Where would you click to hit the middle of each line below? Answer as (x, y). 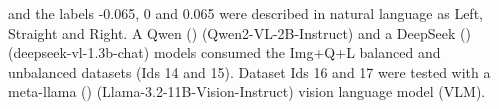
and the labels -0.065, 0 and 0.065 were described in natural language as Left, (245, 13)
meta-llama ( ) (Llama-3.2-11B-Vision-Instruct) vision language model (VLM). (247, 91)
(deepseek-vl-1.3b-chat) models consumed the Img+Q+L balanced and (224, 52)
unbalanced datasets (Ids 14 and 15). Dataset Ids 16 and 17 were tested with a (249, 71)
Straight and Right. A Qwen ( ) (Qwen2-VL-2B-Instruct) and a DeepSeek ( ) (239, 32)
